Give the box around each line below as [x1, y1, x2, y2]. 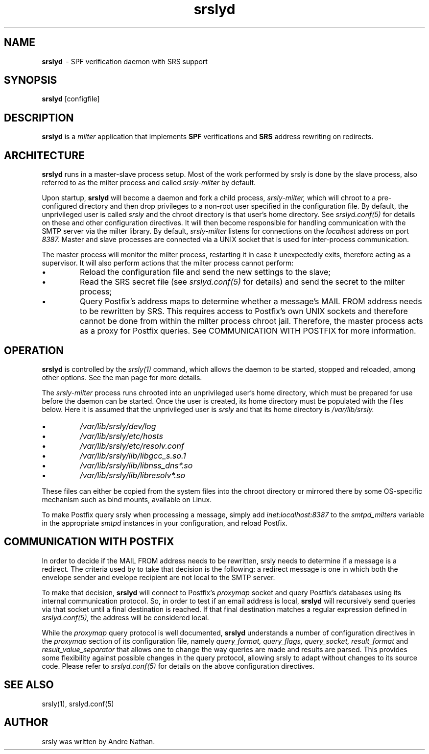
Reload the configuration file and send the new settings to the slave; [80, 267, 331, 277]
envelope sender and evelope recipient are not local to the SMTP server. [42, 573, 275, 582]
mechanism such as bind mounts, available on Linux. [42, 495, 212, 504]
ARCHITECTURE [4, 149, 85, 162]
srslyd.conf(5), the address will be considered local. [42, 613, 209, 622]
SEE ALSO [4, 679, 54, 691]
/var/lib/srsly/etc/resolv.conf [80, 440, 184, 451]
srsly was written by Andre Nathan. [42, 737, 155, 746]
